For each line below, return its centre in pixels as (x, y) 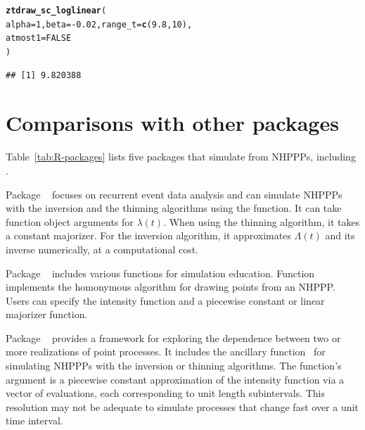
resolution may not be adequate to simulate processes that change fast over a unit (182, 406)
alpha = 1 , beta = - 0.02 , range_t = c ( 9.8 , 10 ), (99, 24)
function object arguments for (70, 221)
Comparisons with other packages (172, 123)
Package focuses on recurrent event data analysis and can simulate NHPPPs (174, 194)
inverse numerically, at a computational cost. (102, 249)
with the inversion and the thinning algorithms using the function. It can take (174, 208)
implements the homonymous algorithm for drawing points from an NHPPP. (171, 287)
